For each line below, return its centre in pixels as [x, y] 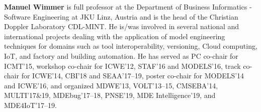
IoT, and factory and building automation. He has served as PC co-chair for [121, 55]
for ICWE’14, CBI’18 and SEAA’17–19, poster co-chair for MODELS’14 [133, 76]
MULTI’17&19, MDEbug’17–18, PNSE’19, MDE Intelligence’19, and [110, 95]
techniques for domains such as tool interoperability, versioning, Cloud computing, [131, 46]
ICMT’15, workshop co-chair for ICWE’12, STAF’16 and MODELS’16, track [122, 66]
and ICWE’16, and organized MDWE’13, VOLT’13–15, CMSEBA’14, [111, 85]
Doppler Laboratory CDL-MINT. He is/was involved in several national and [122, 26]
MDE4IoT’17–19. [31, 105]
